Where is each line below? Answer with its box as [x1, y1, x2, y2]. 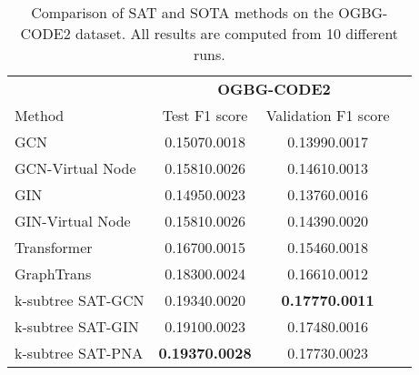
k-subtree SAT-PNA [15, 342, 144, 363]
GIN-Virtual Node [15, 210, 131, 231]
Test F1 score [162, 105, 248, 126]
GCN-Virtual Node [15, 157, 136, 178]
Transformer [15, 237, 93, 258]
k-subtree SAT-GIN [15, 316, 139, 337]
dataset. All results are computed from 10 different [75, 23, 399, 44]
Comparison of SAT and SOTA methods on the [31, 2, 334, 23]
